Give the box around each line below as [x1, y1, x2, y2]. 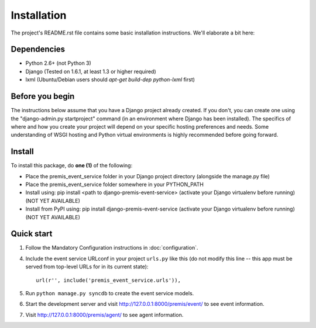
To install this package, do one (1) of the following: [11, 162, 133, 169]
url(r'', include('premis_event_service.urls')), [36, 277, 181, 284]
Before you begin [11, 91, 75, 102]
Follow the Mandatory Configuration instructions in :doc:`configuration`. [25, 244, 198, 251]
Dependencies [11, 44, 66, 54]
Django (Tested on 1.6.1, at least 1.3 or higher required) [25, 68, 156, 75]
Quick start [11, 229, 53, 239]
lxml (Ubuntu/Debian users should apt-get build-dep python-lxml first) [25, 76, 195, 83]
